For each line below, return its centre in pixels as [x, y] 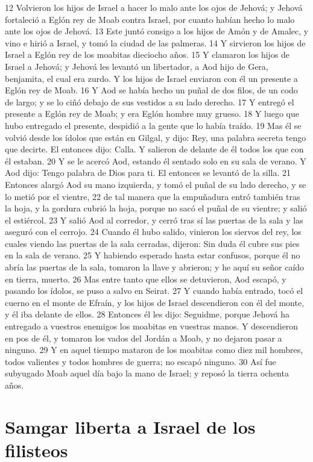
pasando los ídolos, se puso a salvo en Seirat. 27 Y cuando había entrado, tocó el [154, 291]
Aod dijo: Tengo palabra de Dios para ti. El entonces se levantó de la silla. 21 [148, 173]
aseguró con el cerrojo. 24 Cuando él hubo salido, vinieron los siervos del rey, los [153, 232]
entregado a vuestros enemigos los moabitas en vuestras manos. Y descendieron [152, 326]
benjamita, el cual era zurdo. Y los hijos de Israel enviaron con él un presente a [151, 78]
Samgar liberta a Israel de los [130, 426]
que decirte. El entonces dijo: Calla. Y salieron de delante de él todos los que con [154, 149]
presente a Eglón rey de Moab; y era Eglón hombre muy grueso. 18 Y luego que [152, 114]
